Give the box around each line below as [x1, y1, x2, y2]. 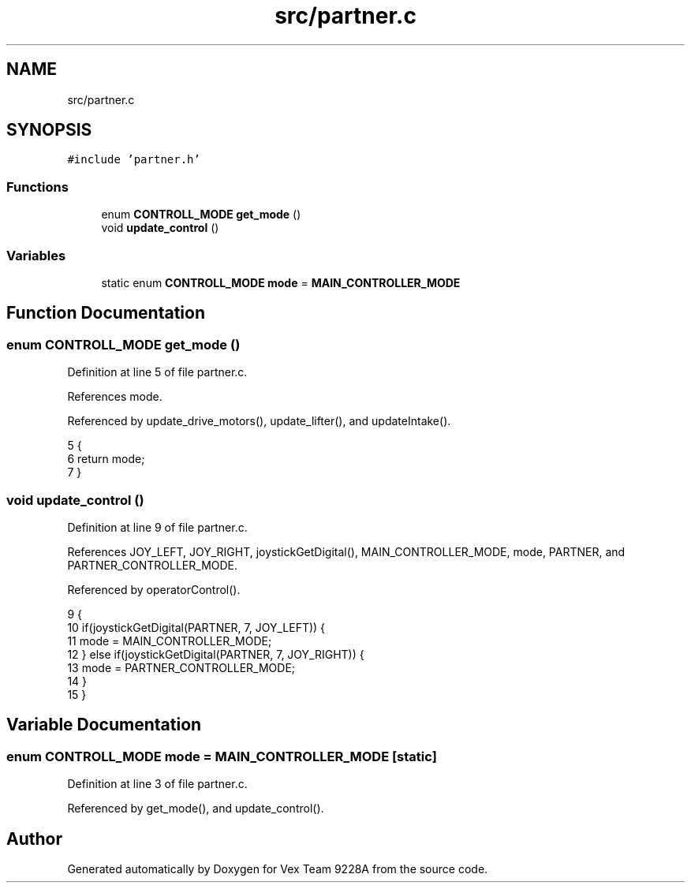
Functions [6, 178, 69, 195]
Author [6, 828, 62, 849]
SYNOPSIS [6, 120, 92, 140]
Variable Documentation [6, 715, 202, 735]
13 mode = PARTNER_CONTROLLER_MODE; [67, 660, 296, 674]
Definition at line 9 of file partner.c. [67, 520, 248, 534]
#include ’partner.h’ [67, 153, 200, 166]
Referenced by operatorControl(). [67, 582, 241, 596]
